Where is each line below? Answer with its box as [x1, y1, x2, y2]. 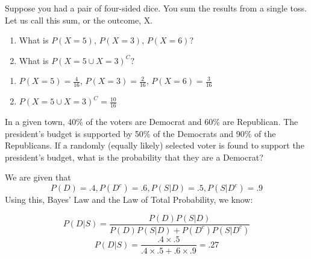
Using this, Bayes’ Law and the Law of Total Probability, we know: [5, 193, 253, 205]
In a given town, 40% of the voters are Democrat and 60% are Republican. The [5, 115, 298, 128]
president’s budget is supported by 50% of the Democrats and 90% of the [5, 127, 276, 139]
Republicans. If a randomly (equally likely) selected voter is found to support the [5, 139, 304, 152]
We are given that [5, 171, 71, 184]
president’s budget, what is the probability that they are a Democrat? [5, 150, 263, 163]
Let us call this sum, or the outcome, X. [5, 13, 153, 26]
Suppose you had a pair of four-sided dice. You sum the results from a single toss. [5, 2, 307, 14]
